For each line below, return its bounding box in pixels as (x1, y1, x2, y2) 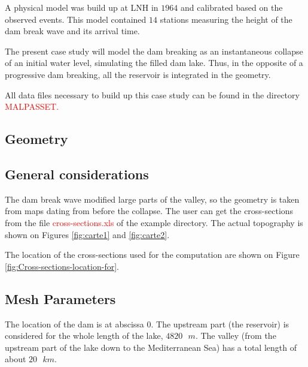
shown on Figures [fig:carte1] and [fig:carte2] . (5, 228, 170, 240)
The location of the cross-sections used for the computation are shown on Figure (5, 248, 300, 261)
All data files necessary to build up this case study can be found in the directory (5, 88, 300, 101)
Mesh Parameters (5, 289, 116, 308)
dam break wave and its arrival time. (5, 25, 140, 37)
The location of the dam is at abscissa (5, 317, 144, 330)
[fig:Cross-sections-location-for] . (5, 260, 119, 272)
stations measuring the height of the (160, 13, 292, 25)
